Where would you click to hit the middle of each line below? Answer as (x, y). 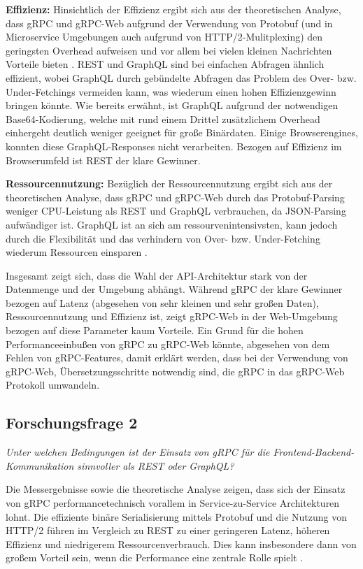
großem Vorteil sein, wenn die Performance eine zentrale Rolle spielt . (155, 557)
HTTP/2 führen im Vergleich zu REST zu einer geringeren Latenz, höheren (168, 530)
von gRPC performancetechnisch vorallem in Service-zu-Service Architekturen (173, 503)
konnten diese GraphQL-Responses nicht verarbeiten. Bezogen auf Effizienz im (174, 146)
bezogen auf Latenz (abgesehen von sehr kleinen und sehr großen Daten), (162, 302)
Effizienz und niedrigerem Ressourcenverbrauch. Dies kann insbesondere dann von (181, 543)
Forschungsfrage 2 (72, 423)
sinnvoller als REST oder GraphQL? (156, 465)
